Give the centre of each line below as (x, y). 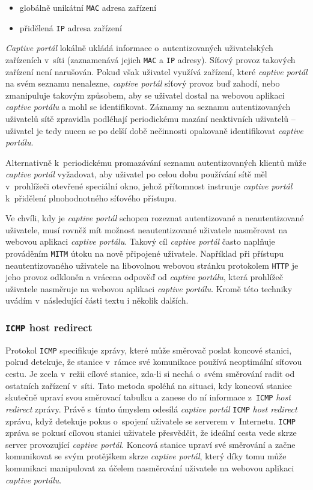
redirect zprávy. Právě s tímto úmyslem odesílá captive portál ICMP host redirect (151, 409)
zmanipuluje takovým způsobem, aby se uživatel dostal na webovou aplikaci (145, 95)
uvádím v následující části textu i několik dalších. (97, 300)
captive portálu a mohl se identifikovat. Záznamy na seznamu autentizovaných (148, 107)
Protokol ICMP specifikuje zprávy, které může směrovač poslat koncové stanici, (149, 350)
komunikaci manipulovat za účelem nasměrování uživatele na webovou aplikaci (150, 467)
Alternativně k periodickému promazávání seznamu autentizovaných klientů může (156, 162)
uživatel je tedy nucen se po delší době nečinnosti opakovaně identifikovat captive (154, 130)
